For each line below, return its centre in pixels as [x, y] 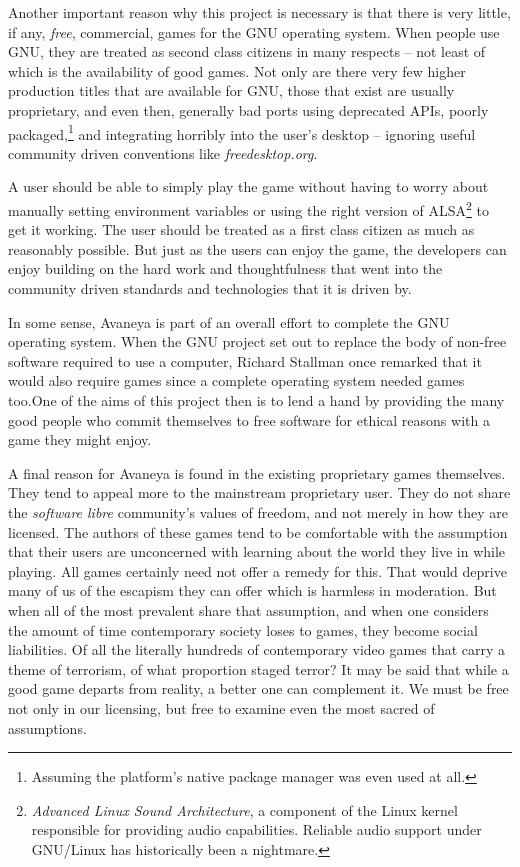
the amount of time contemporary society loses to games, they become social [243, 629]
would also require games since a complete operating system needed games [236, 380]
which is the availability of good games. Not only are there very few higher [237, 70]
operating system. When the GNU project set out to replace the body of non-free [257, 341]
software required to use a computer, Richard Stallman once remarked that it [245, 360]
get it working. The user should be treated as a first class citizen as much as [241, 229]
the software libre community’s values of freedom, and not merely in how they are [258, 511]
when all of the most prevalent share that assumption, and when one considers [248, 609]
